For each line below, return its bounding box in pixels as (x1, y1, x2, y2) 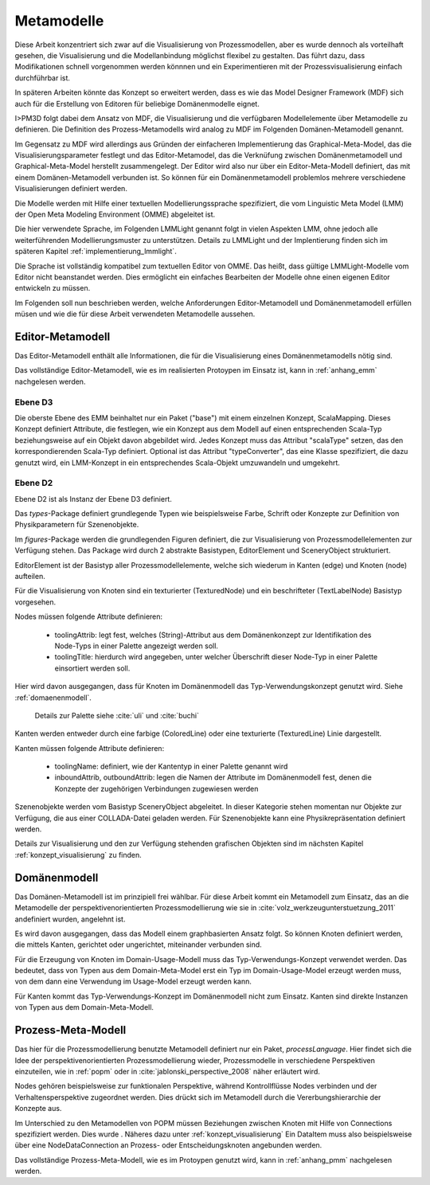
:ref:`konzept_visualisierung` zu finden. (14, 850, 143, 859)
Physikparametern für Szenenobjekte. (14, 520, 139, 530)
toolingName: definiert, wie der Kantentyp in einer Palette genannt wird (54, 761, 288, 772)
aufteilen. (14, 572, 45, 581)
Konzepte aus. (14, 1104, 62, 1113)
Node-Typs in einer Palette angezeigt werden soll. (54, 641, 219, 651)
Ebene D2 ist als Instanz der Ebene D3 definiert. (14, 494, 173, 503)
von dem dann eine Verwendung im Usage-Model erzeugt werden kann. (14, 976, 252, 987)
